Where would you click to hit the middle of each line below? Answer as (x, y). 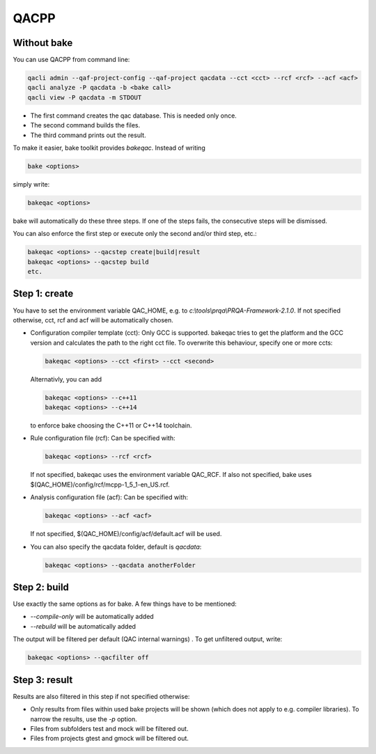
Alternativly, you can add (66, 379)
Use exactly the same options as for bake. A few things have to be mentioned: (125, 604)
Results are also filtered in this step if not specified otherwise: (101, 696)
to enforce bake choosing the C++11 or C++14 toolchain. (111, 425)
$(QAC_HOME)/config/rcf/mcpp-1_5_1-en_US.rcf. (100, 485)
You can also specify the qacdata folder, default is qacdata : (116, 547)
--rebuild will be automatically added (83, 626)
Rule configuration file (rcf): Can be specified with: (103, 438)
